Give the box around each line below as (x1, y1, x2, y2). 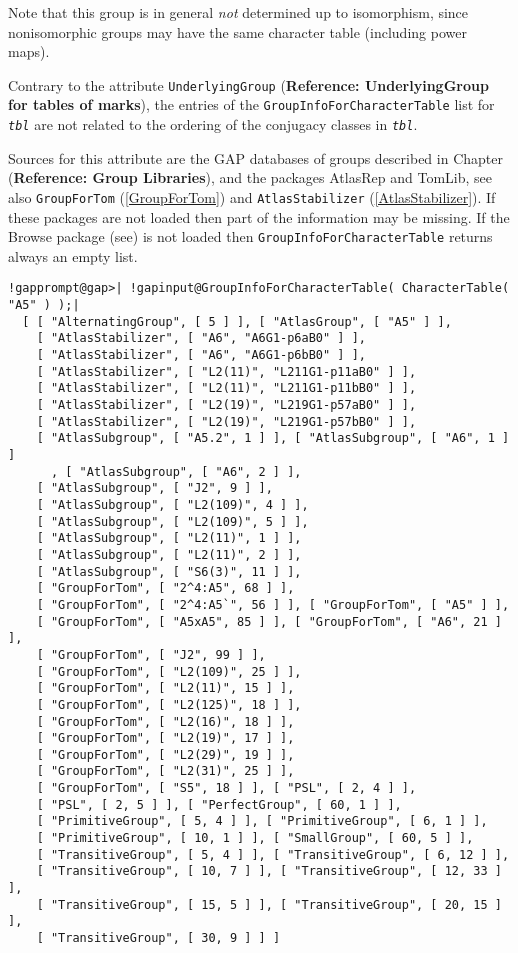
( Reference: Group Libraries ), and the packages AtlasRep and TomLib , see (8, 167, 493, 188)
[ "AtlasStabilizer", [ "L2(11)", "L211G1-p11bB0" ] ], (36, 381, 417, 396)
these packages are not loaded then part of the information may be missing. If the (8, 206, 510, 227)
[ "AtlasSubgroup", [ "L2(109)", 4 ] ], (36, 497, 309, 512)
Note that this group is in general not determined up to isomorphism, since (8, 2, 469, 22)
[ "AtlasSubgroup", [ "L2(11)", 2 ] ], (36, 547, 302, 562)
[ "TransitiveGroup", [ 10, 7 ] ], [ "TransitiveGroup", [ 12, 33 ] (36, 864, 502, 879)
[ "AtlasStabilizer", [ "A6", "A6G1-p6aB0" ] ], (36, 331, 366, 346)
